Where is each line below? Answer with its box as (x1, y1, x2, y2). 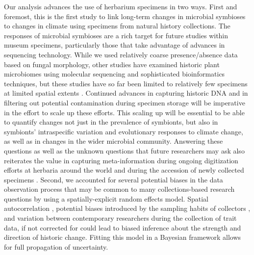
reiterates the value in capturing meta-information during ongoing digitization (4, 155, 238, 165)
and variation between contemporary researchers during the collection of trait (4, 213, 237, 223)
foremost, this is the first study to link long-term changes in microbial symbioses (4, 11, 246, 21)
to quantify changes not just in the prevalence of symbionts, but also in (4, 117, 218, 127)
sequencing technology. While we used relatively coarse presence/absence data (4, 49, 238, 59)
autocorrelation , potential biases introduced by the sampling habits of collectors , (4, 203, 251, 213)
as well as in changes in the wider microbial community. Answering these (4, 136, 223, 146)
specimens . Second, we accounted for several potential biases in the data (4, 174, 223, 184)
